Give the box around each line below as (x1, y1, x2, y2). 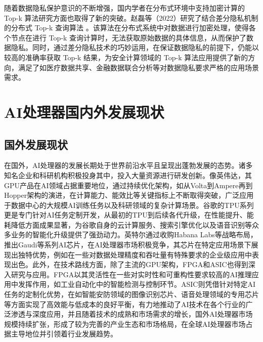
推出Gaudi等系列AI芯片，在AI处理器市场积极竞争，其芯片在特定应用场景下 (4, 239, 251, 250)
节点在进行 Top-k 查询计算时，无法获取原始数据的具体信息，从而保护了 (11, 32, 247, 42)
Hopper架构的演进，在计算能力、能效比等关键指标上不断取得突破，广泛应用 (4, 190, 254, 200)
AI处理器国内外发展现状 (4, 101, 164, 122)
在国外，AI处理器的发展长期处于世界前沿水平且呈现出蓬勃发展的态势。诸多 (4, 160, 253, 170)
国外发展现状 (4, 136, 68, 152)
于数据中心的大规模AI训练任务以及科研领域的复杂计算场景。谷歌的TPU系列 (4, 199, 254, 210)
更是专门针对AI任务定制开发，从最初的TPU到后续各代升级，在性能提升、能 (4, 209, 254, 220)
